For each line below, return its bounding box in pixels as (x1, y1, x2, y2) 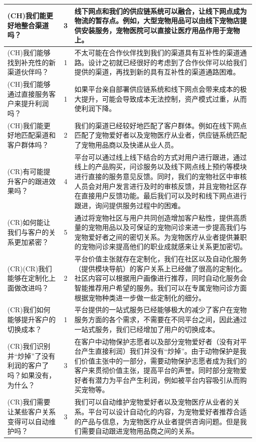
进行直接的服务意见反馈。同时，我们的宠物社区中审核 (74, 171, 247, 181)
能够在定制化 (7, 273, 49, 283)
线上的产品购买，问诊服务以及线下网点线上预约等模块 (74, 161, 247, 172)
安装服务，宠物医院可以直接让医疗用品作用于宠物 (81, 25, 240, 35)
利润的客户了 (7, 360, 49, 370)
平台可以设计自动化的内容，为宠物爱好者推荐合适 (88, 406, 247, 416)
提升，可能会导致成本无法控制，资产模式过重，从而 (81, 93, 247, 104)
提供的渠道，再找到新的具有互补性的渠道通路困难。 (74, 67, 240, 77)
